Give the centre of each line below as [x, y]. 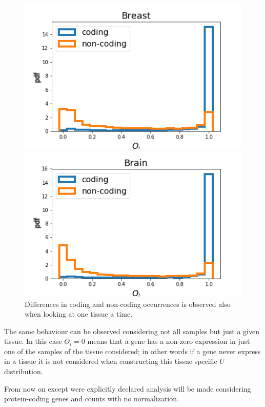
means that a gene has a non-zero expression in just [169, 341]
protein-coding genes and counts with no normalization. [91, 399]
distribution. [24, 371]
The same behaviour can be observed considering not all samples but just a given [132, 331]
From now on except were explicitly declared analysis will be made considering [128, 388]
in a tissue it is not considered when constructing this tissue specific [111, 361]
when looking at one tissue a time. [79, 314]
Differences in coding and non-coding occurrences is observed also [128, 304]
